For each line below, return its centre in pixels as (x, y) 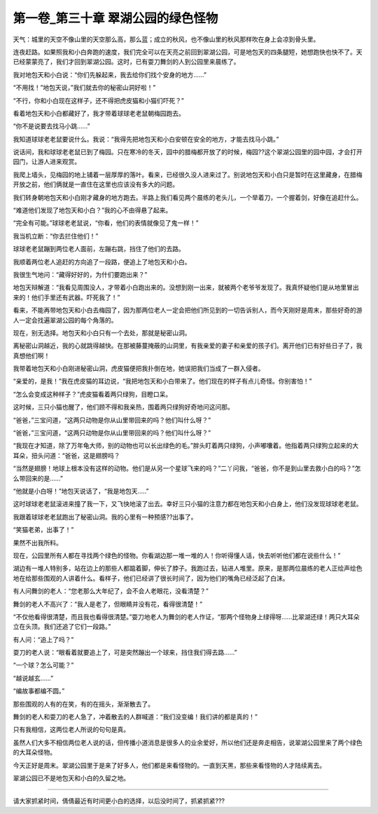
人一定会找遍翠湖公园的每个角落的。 (65, 320)
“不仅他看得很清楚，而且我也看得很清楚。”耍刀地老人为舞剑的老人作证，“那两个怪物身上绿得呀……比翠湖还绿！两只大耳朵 (186, 616)
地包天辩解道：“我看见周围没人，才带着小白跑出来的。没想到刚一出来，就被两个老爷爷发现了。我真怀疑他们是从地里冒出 (186, 287)
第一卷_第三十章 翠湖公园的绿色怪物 (115, 18)
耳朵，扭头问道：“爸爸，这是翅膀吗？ (66, 455)
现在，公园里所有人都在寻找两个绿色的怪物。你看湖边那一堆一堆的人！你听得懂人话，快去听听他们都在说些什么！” (177, 555)
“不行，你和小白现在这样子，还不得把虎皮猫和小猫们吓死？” (99, 100)
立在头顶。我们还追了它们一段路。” (62, 627)
